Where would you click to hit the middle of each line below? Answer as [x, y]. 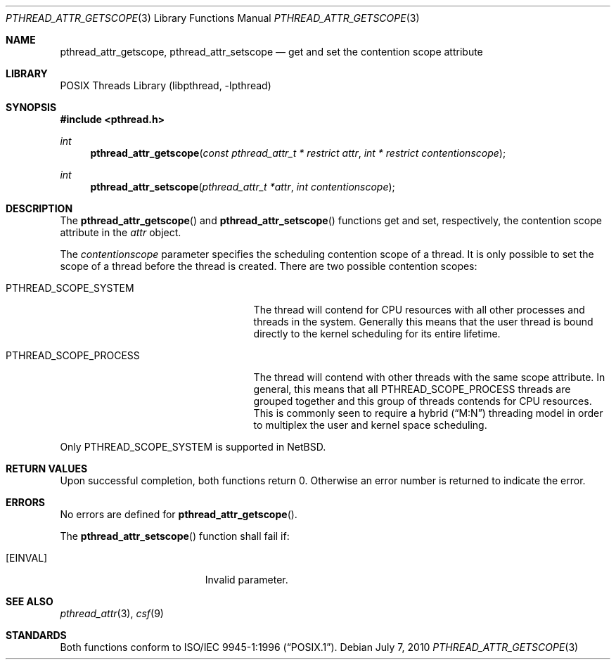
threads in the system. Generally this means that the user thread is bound [423, 322]
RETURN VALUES [47, 469]
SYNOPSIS [31, 107]
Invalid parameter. [246, 580]
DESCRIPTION [39, 208]
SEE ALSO [30, 601]
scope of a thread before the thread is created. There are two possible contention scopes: [269, 266]
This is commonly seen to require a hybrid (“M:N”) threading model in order [428, 413]
